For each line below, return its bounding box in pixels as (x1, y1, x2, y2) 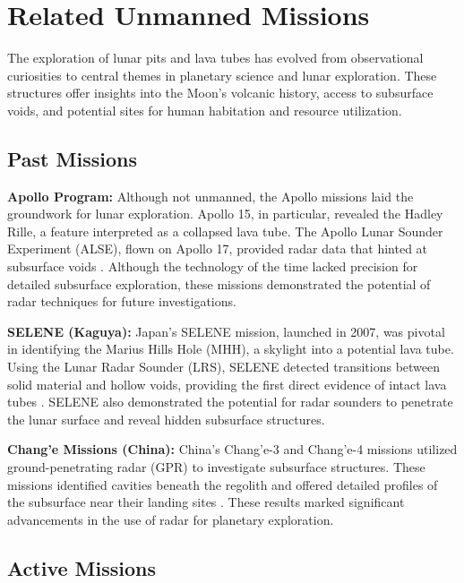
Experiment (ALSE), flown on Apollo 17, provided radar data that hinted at (7, 239, 428, 258)
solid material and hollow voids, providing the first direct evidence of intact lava (7, 374, 447, 393)
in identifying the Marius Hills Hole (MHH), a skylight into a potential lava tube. (7, 339, 454, 358)
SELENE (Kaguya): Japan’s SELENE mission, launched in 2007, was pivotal (7, 322, 445, 340)
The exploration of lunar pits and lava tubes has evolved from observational (7, 48, 424, 67)
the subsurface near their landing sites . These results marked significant (7, 493, 405, 511)
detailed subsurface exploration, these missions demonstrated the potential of (7, 274, 431, 293)
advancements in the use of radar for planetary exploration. (7, 510, 334, 528)
